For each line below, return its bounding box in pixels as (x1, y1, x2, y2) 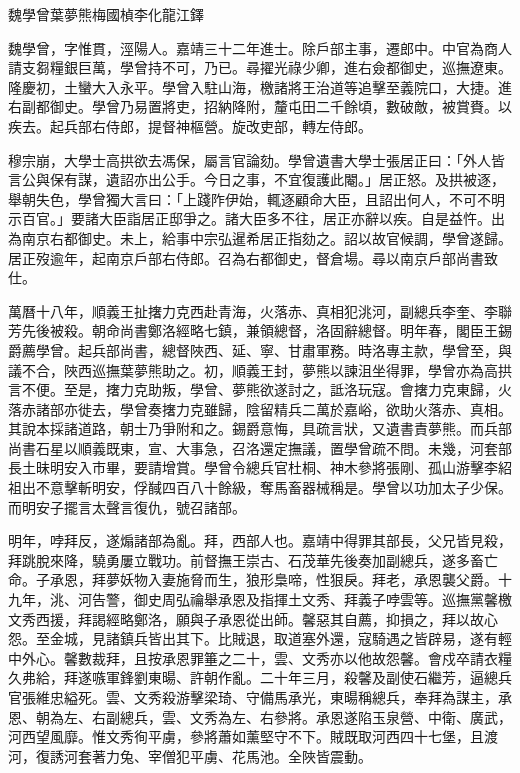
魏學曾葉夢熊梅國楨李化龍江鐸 (8, 4, 204, 24)
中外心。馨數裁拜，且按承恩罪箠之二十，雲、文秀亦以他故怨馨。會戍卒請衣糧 (8, 647, 512, 668)
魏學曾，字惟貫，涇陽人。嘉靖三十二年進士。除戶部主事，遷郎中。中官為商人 (8, 37, 512, 58)
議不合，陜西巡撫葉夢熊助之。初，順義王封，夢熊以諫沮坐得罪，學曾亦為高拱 (8, 359, 512, 380)
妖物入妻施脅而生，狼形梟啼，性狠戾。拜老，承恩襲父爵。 (119, 569, 498, 590)
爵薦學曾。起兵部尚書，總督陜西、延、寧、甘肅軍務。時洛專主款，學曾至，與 (8, 339, 512, 360)
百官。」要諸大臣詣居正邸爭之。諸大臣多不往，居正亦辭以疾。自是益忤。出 (21, 208, 505, 229)
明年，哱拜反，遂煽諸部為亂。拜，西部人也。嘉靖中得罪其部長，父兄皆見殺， (8, 530, 512, 551)
